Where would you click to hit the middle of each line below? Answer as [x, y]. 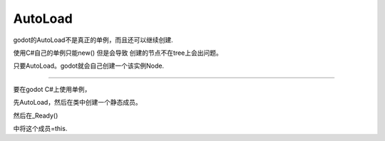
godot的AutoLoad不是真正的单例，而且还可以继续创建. [93, 40]
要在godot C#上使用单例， [52, 89]
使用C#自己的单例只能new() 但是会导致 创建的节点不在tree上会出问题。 [118, 53]
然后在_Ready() [36, 115]
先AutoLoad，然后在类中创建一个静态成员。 [77, 103]
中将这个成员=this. [40, 128]
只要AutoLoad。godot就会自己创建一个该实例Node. [88, 66]
